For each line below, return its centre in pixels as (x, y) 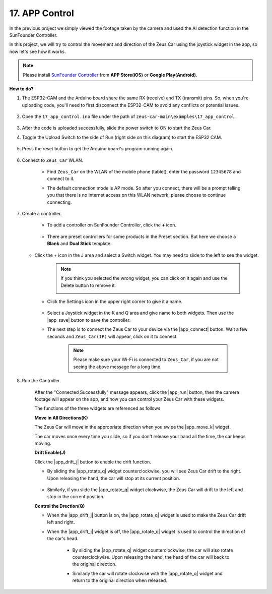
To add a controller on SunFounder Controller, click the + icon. (112, 225)
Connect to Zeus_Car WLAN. (52, 160)
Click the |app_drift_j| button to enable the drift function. (93, 462)
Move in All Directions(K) (61, 418)
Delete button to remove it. (88, 285)
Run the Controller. (41, 381)
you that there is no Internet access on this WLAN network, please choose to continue (137, 195)
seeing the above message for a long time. (118, 367)
